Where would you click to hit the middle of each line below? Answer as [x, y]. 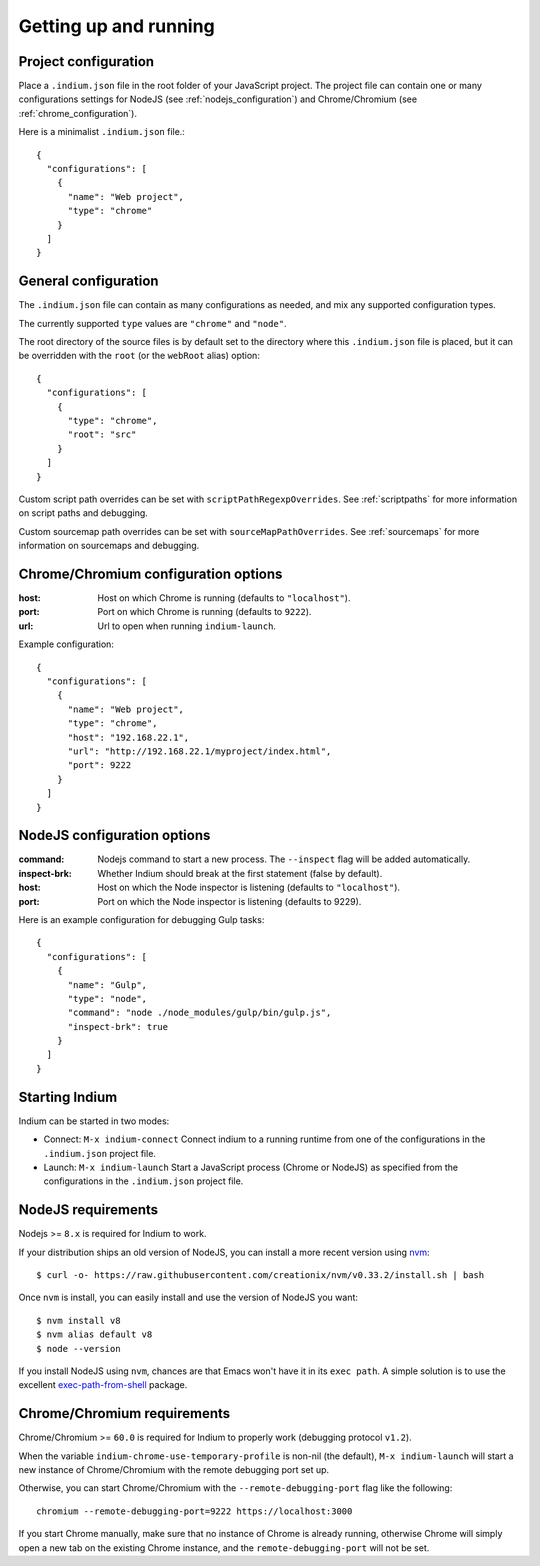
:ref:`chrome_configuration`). [78, 113]
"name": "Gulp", [107, 984]
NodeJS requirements [88, 1210]
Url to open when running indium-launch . [187, 626]
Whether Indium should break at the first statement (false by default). [240, 873]
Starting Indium [68, 1096]
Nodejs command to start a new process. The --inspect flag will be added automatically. [284, 859]
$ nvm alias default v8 [94, 1334]
